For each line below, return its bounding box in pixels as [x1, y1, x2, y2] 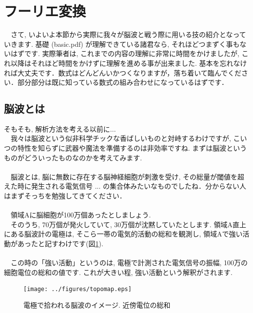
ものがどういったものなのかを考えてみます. [4, 152, 142, 162]
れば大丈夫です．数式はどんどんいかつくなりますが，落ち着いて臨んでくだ [4, 67, 242, 78]
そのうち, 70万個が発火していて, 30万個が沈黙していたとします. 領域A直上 [10, 219, 246, 229]
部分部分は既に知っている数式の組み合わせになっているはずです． [17, 77, 229, 87]
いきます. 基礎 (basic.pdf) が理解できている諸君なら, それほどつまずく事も [4, 39, 240, 49]
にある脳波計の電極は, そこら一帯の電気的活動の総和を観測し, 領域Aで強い [4, 229, 243, 239]
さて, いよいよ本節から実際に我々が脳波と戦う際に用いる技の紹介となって [10, 29, 246, 39]
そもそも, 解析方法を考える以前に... [4, 123, 116, 134]
